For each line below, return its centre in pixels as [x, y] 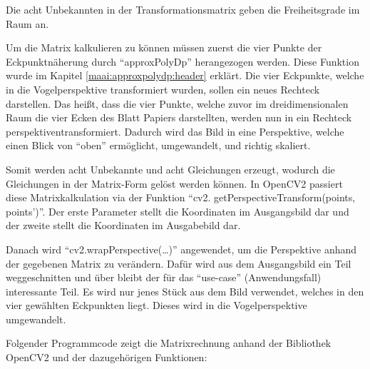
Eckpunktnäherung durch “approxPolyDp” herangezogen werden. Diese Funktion [183, 61]
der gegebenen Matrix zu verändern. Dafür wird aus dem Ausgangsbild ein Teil [179, 263]
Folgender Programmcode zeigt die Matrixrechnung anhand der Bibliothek [169, 343]
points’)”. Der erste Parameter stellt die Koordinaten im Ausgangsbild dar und [178, 211]
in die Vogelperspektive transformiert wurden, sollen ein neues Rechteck [163, 89]
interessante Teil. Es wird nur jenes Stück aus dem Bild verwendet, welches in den [185, 291]
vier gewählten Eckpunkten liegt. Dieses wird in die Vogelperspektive [156, 305]
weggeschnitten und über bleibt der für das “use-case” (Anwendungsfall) [164, 277]
